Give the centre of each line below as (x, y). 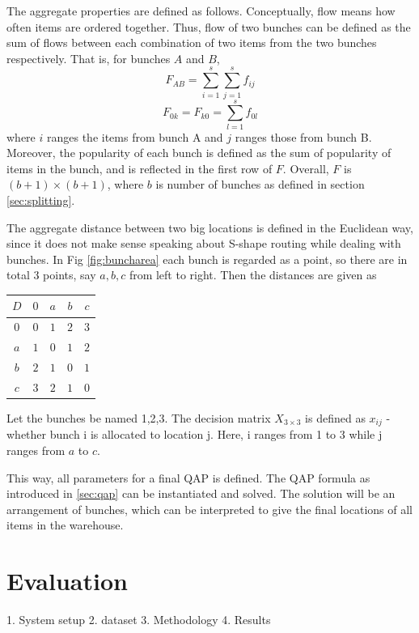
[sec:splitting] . (41, 200)
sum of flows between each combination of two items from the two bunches (192, 42)
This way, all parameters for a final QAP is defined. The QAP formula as (188, 477)
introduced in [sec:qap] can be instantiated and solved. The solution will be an (201, 493)
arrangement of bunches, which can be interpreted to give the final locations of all (209, 509)
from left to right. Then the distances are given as (253, 275)
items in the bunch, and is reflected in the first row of (140, 168)
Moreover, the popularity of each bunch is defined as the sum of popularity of (199, 153)
